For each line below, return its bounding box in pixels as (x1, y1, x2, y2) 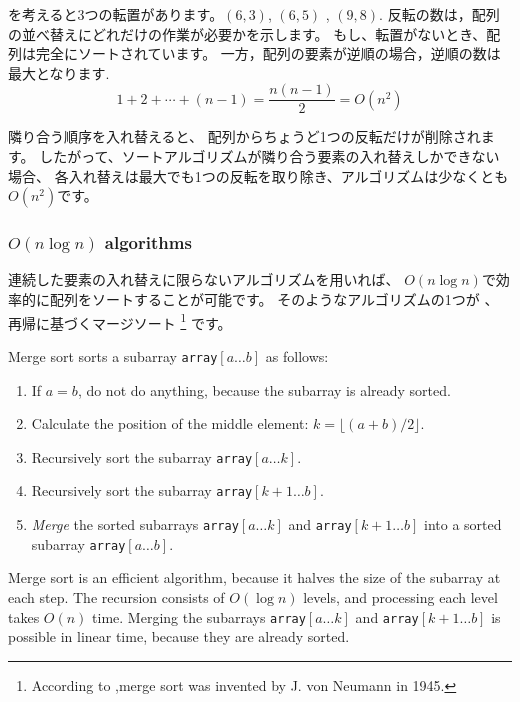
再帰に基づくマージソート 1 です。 (8, 309, 232, 333)
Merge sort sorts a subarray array (8, 345, 218, 366)
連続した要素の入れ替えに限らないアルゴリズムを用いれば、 (8, 269, 400, 290)
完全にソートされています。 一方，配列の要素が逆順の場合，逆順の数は (35, 43, 501, 64)
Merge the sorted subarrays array (31, 514, 239, 535)
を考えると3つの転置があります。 (8, 4, 224, 24)
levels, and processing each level (303, 586, 498, 607)
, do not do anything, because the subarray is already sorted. (77, 379, 451, 400)
